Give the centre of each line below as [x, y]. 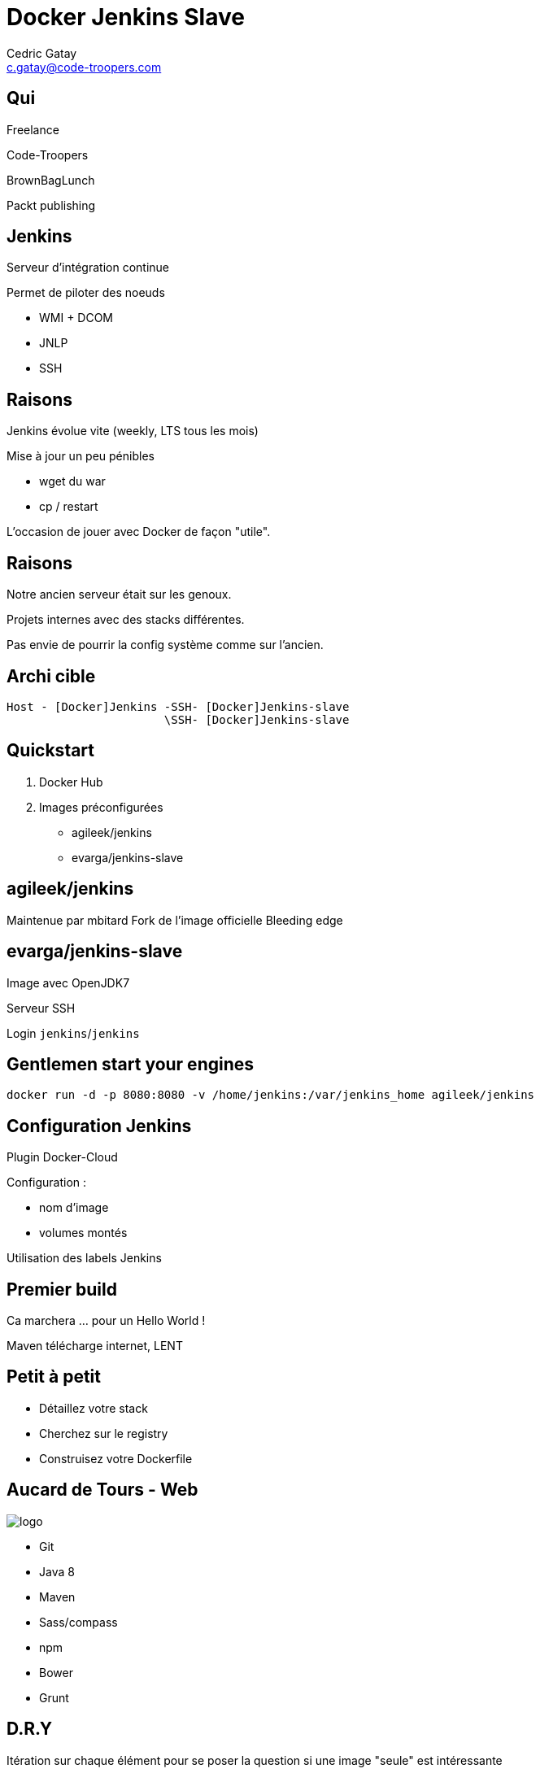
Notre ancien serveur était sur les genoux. [119, 595]
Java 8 [57, 1571]
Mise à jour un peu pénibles [81, 456]
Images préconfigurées [101, 807]
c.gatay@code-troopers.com [84, 67]
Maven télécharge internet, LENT [95, 1346]
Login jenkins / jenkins [73, 1033]
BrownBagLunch [51, 180]
